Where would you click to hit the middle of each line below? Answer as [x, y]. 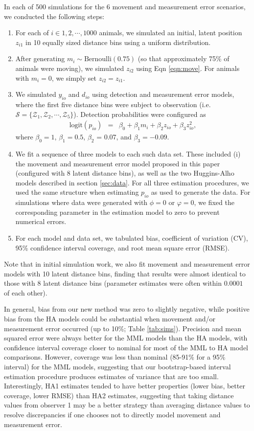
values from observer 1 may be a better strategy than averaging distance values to [127, 405]
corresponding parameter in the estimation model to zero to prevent [117, 212]
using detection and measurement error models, [163, 94]
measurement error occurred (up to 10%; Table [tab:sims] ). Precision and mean [123, 328]
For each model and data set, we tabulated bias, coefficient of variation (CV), [132, 238]
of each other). [26, 292]
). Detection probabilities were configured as [140, 114]
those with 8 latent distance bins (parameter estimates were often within [113, 283]
